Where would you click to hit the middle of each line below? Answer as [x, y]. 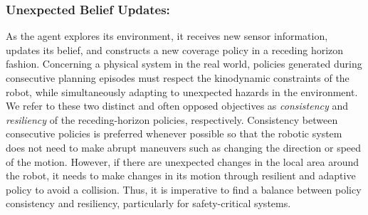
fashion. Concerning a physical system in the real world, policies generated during [184, 64]
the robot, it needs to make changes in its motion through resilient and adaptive [181, 175]
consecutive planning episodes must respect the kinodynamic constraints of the [178, 78]
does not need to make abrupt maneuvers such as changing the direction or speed [184, 147]
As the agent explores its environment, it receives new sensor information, [167, 36]
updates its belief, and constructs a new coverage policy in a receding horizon [175, 49]
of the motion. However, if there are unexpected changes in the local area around [183, 161]
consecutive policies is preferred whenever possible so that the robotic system [174, 133]
